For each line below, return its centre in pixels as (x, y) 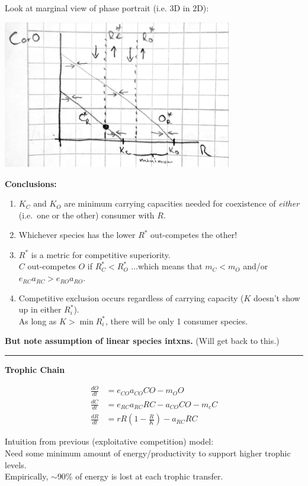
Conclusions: (31, 183)
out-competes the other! (194, 235)
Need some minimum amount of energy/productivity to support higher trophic (148, 453)
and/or (256, 266)
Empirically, (27, 476)
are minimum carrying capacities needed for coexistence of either (182, 203)
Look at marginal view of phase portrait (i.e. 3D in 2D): (107, 8)
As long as (38, 321)
